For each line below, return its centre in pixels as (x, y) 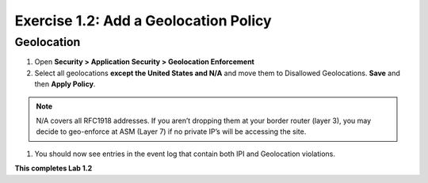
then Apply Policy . (65, 84)
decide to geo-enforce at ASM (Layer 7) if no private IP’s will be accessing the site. (171, 132)
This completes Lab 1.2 (53, 168)
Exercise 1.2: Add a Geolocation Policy (143, 21)
